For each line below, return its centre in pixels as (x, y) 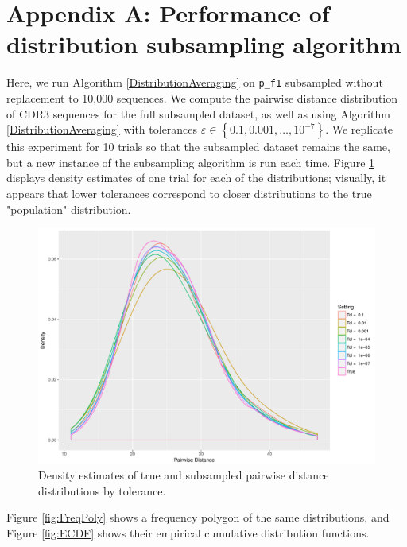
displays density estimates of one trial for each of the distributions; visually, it (196, 178)
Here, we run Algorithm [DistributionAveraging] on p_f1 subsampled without (195, 82)
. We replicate (359, 129)
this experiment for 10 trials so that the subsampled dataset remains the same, (198, 147)
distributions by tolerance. (102, 490)
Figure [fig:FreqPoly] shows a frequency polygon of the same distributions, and (198, 517)
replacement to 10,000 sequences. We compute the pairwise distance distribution (202, 97)
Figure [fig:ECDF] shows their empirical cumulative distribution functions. (188, 532)
